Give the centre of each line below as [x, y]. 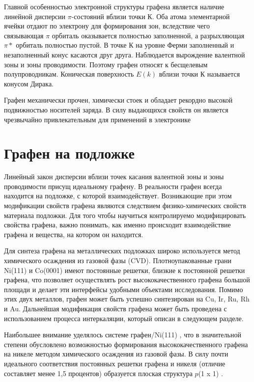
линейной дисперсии [35, 16]
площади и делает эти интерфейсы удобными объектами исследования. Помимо [124, 289]
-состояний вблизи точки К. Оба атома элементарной [151, 16]
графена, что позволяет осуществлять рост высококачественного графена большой [127, 280]
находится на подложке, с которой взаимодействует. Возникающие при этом [118, 196]
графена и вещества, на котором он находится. [74, 234]
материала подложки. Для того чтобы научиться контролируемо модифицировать [125, 215]
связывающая [24, 35]
